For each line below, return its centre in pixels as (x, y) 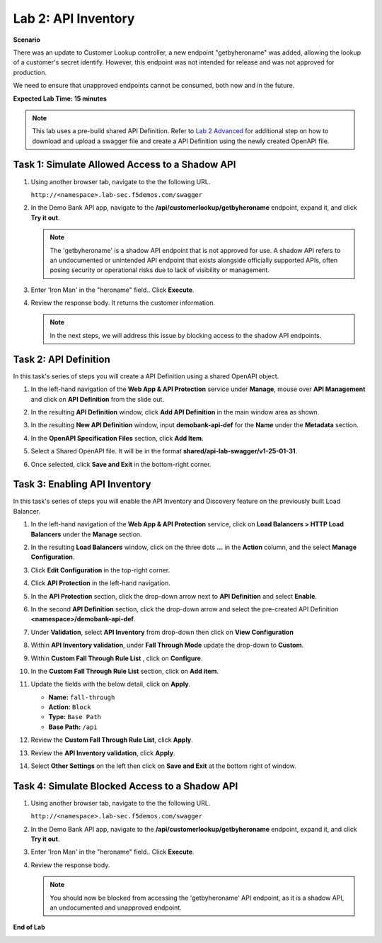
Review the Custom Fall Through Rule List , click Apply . (112, 740)
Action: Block (70, 707)
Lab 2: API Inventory (74, 18)
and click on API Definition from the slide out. (97, 399)
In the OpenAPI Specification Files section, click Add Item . (117, 438)
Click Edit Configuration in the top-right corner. (100, 570)
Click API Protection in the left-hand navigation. (100, 583)
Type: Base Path (75, 717)
